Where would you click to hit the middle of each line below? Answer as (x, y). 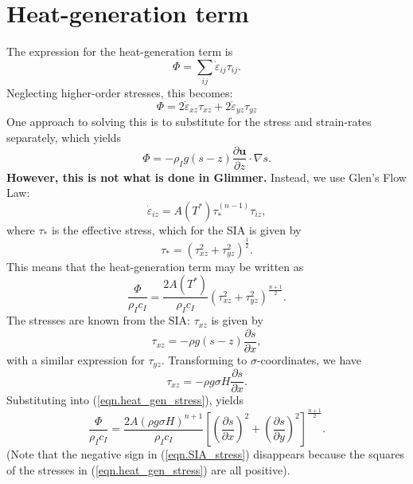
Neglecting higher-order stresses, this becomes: (120, 93)
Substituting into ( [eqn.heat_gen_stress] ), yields (125, 400)
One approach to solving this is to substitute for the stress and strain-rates (189, 122)
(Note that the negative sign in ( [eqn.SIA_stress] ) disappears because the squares (206, 454)
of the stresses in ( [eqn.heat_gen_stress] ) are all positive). (148, 470)
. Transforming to (204, 359)
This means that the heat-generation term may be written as (155, 266)
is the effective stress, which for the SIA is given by (176, 229)
